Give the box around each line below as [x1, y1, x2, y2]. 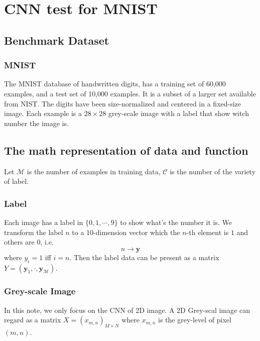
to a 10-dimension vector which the [72, 226, 180, 237]
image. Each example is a [4, 108, 82, 119]
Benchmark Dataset [4, 32, 109, 48]
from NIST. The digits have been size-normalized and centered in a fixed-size [4, 98, 241, 108]
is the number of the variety [170, 166, 256, 176]
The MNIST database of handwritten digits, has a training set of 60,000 [4, 78, 226, 89]
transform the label [4, 226, 63, 237]
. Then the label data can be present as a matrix [69, 252, 219, 262]
